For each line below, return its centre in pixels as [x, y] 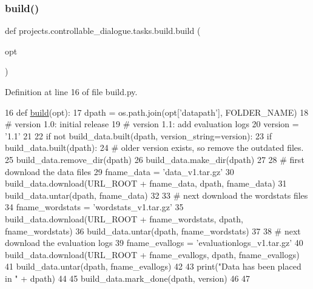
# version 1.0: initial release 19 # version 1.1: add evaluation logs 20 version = [152, 124]
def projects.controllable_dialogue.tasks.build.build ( [103, 31]
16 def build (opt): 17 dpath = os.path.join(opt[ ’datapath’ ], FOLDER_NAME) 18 [157, 112]
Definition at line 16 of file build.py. [71, 91]
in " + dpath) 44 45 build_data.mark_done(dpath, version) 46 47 [128, 278]
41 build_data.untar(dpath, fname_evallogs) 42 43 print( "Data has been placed [153, 266]
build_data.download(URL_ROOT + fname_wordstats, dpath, [124, 218]
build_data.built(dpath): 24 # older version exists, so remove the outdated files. [154, 148]
